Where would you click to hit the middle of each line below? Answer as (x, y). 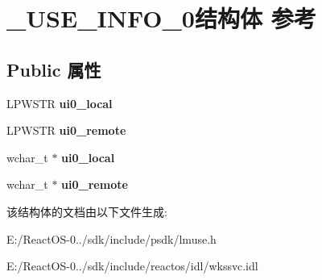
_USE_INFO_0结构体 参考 (161, 18)
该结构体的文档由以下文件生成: (87, 211)
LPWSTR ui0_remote (66, 130)
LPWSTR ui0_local (60, 103)
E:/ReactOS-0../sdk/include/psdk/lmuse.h (111, 238)
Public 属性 (54, 69)
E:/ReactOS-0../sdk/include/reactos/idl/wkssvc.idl (132, 266)
